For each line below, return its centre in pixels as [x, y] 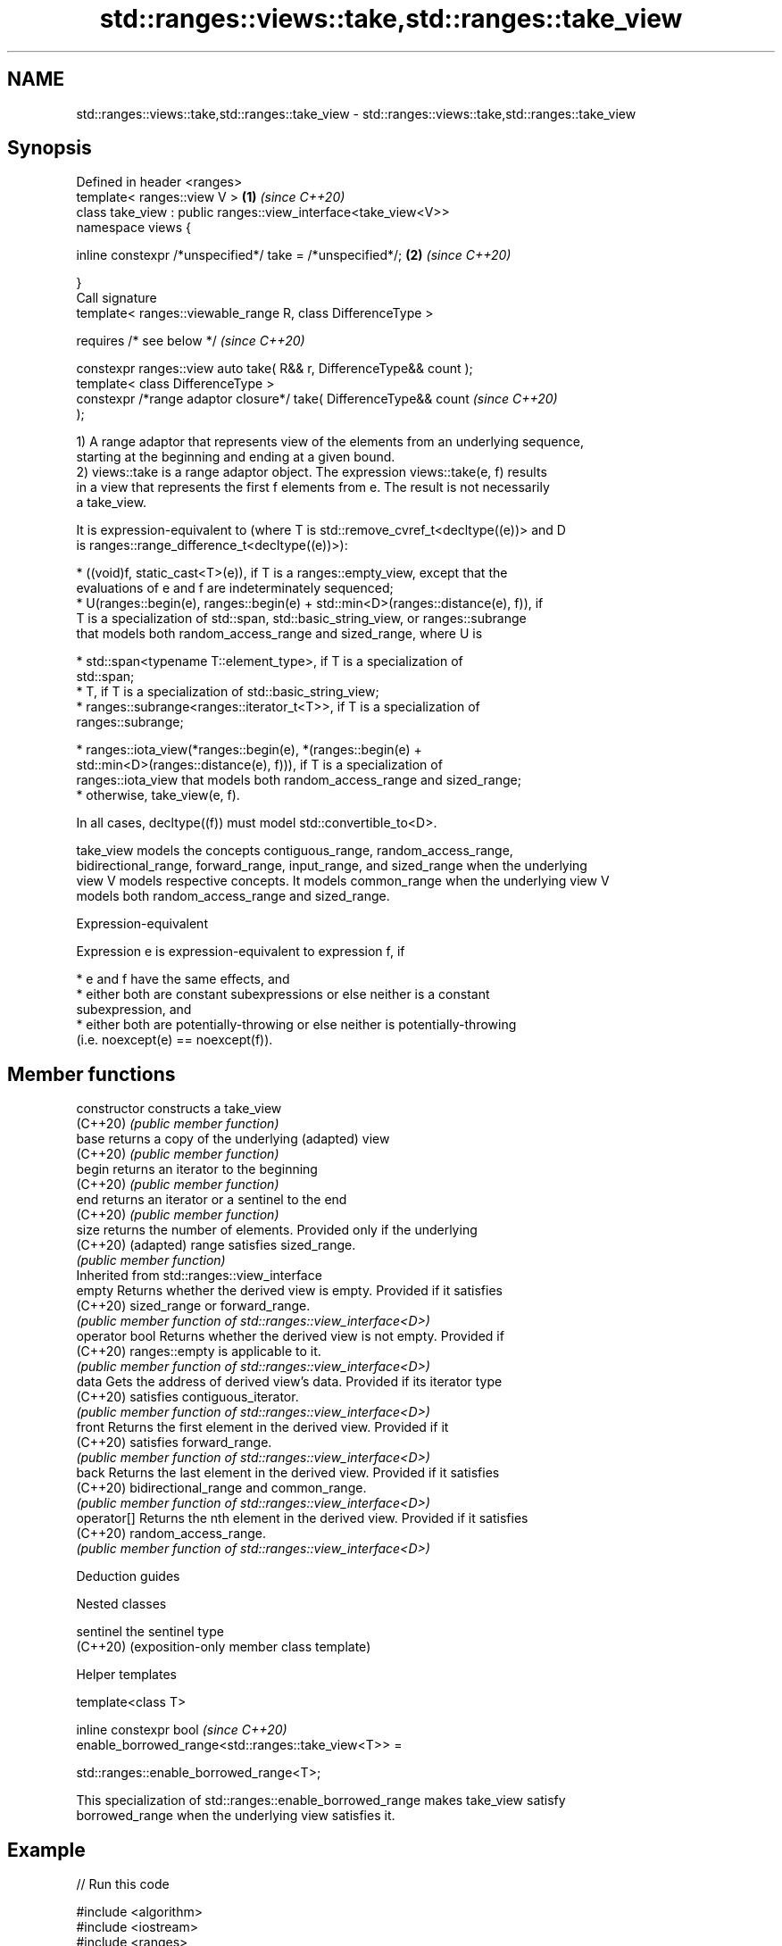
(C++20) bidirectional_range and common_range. [221, 1488]
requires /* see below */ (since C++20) [191, 341]
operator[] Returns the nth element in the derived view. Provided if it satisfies [302, 1518]
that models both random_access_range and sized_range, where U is [279, 634]
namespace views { [133, 228]
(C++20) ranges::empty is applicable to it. [199, 1351]
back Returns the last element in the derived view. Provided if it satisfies [288, 1473]
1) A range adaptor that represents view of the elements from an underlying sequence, [330, 442]
